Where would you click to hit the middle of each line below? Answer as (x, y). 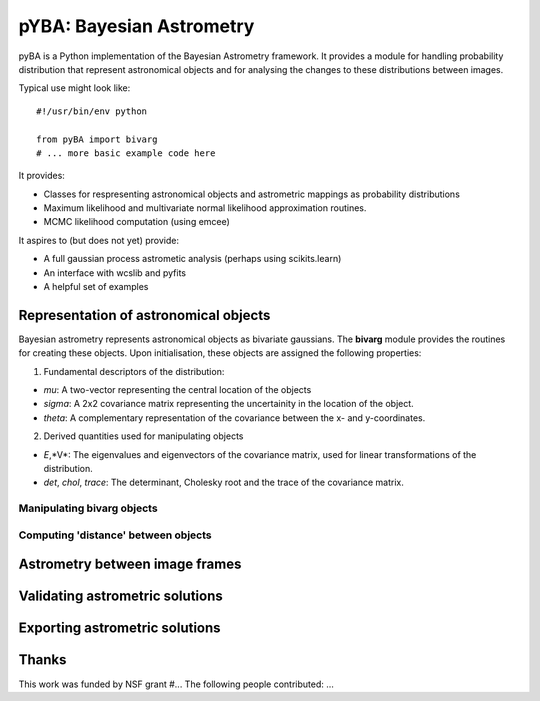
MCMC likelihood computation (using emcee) (136, 222)
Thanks (42, 660)
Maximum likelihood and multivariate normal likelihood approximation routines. (205, 208)
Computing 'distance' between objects (115, 535)
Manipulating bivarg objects (88, 508)
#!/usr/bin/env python (92, 111)
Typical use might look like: (74, 88)
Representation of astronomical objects (144, 315)
